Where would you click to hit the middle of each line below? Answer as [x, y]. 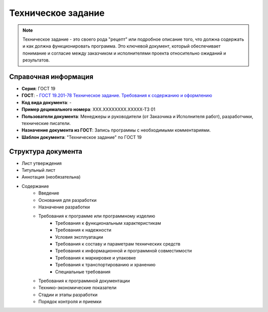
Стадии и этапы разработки [68, 295]
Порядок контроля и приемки [70, 302]
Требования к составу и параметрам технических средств [118, 244]
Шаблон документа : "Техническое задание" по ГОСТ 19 [82, 137]
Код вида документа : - [47, 102]
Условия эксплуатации [79, 237]
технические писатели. [46, 123]
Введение [49, 193]
